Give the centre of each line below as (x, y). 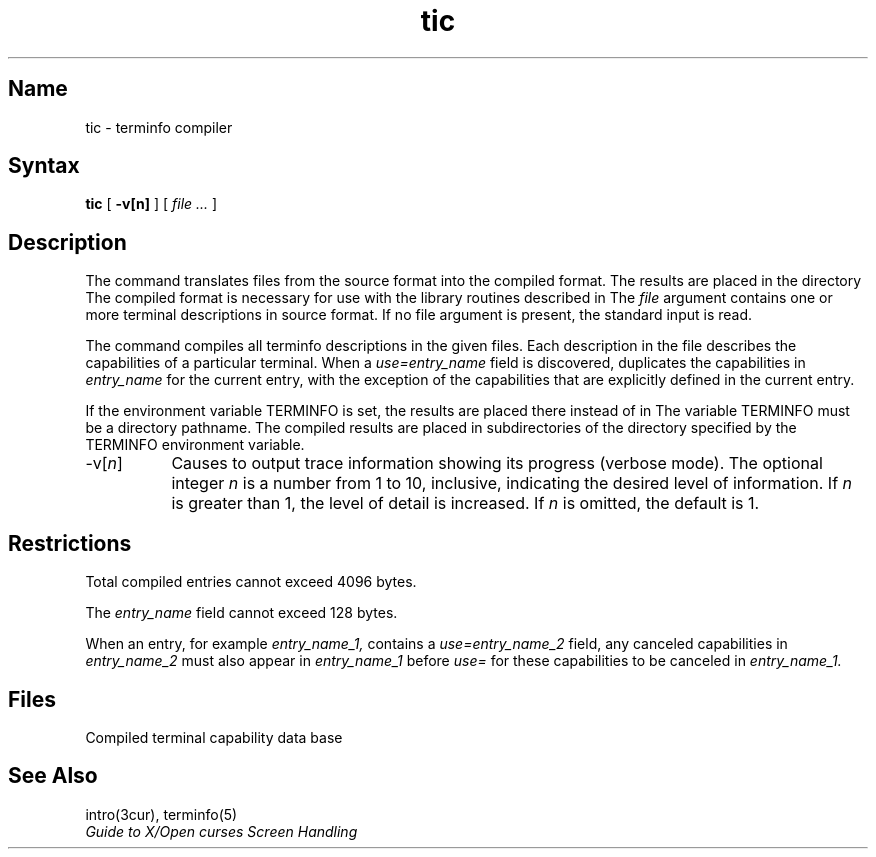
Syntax (44, 166)
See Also (53, 776)
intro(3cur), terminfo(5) (161, 814)
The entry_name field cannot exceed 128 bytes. (241, 613)
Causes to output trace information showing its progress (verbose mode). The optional (497, 463)
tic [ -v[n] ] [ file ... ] (151, 204)
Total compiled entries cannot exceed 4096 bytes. (251, 582)
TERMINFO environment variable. (195, 445)
